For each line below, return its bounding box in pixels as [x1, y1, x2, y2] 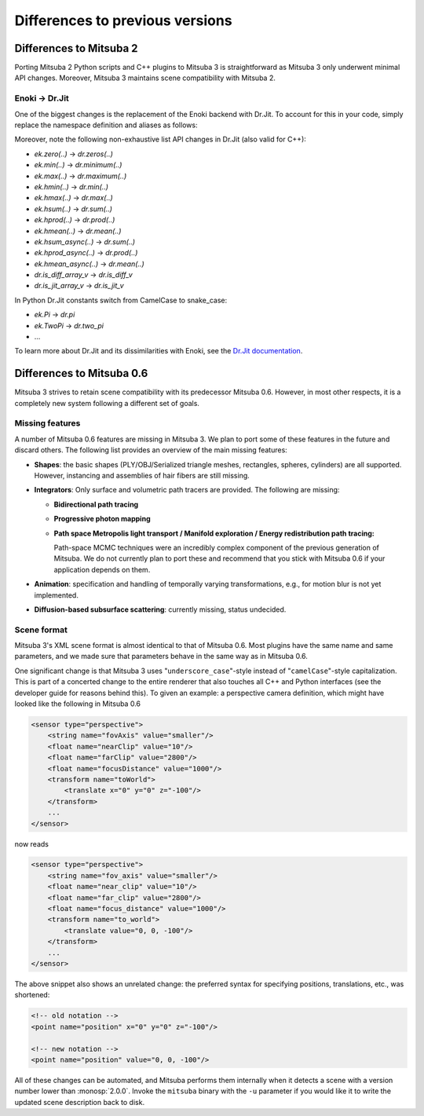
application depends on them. [53, 565, 151, 574]
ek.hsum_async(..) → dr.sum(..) [34, 236, 136, 247]
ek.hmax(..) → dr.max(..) [34, 193, 113, 203]
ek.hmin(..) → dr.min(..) [34, 181, 109, 192]
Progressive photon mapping [53, 514, 151, 524]
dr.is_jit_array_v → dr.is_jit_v [34, 281, 124, 291]
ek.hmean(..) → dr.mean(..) [34, 226, 122, 236]
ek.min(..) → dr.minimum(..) [34, 160, 122, 170]
